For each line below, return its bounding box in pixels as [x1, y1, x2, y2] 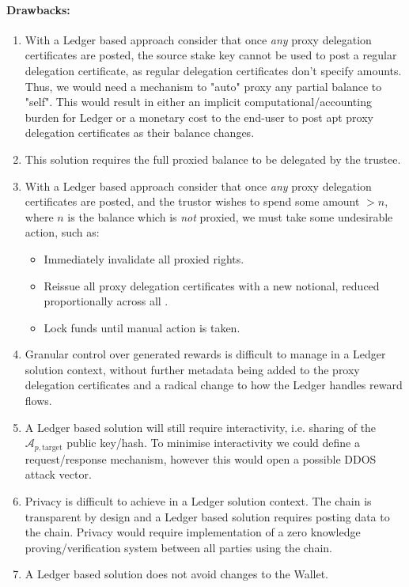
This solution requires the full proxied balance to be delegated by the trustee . [25, 150, 401, 167]
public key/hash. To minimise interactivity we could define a [66, 434, 360, 451]
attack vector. [25, 466, 92, 483]
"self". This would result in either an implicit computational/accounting [25, 93, 372, 110]
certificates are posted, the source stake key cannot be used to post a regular [25, 47, 397, 63]
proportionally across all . [44, 293, 169, 309]
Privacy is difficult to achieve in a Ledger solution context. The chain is [25, 492, 372, 509]
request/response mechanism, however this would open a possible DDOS [25, 450, 377, 467]
